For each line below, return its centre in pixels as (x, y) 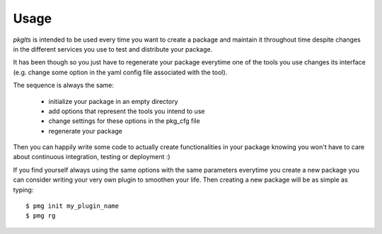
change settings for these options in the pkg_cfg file (125, 121)
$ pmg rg (41, 216)
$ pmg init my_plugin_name (73, 206)
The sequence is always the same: (64, 86)
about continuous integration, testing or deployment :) (92, 157)
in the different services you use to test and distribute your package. (113, 49)
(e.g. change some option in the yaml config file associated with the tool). (120, 72)
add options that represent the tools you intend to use (127, 111)
